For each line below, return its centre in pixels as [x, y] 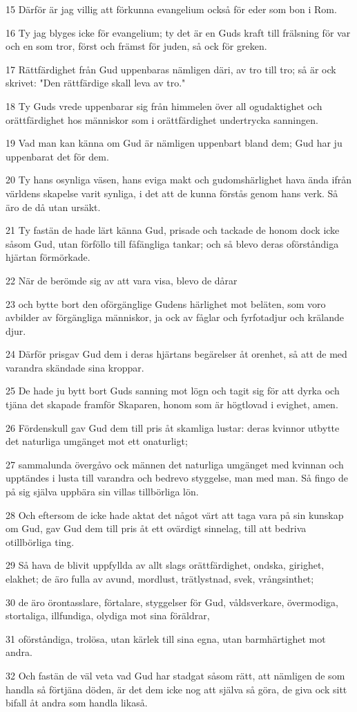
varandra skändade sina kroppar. [75, 367]
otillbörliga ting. [40, 541]
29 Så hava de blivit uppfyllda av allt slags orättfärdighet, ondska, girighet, [165, 565]
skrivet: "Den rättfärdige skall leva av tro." [96, 83]
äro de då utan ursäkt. [53, 207]
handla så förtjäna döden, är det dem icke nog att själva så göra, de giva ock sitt [176, 689]
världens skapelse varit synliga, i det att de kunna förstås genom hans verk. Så [172, 193]
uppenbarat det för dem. [57, 156]
